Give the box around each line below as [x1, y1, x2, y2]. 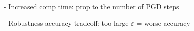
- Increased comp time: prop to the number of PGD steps [4, 1, 179, 11]
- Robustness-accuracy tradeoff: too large [4, 17, 129, 28]
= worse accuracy [136, 17, 190, 28]
